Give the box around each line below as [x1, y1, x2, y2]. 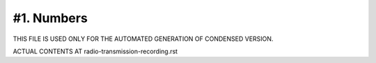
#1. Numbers [13, 10, 88, 26]
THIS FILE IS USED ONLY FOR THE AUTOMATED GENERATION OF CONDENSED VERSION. [13, 35, 274, 43]
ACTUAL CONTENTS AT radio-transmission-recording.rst [13, 47, 178, 55]
